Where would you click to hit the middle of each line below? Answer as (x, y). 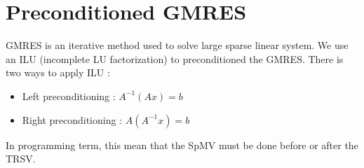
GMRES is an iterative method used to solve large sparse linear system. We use (177, 45)
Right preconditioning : (72, 119)
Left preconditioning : (69, 96)
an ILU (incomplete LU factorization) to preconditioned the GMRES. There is (175, 58)
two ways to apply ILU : (58, 72)
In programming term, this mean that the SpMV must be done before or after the (182, 145)
